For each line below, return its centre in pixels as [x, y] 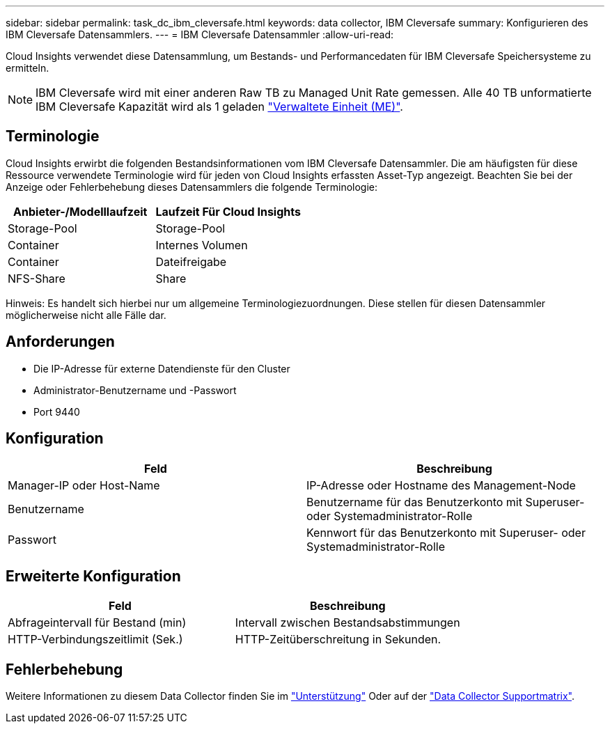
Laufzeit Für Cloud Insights [228, 211]
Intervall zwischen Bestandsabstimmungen [347, 623]
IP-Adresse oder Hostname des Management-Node [441, 485]
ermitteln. [28, 68]
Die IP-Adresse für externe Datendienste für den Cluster [162, 368]
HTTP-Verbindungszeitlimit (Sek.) [95, 640]
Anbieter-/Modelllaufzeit [80, 211]
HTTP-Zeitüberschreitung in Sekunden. [338, 640]
